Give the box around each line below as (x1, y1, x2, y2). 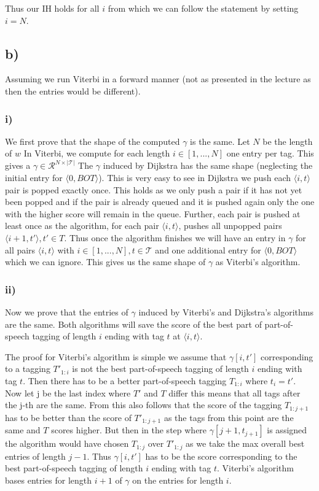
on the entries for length (132, 473, 224, 486)
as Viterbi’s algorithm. (215, 255, 301, 268)
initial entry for (5, 171, 63, 184)
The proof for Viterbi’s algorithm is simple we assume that (5, 350, 227, 363)
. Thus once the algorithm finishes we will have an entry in (64, 231, 286, 244)
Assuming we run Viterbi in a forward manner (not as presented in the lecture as (5, 72, 311, 85)
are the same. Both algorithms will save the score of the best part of (5, 317, 262, 330)
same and (5, 423, 41, 436)
